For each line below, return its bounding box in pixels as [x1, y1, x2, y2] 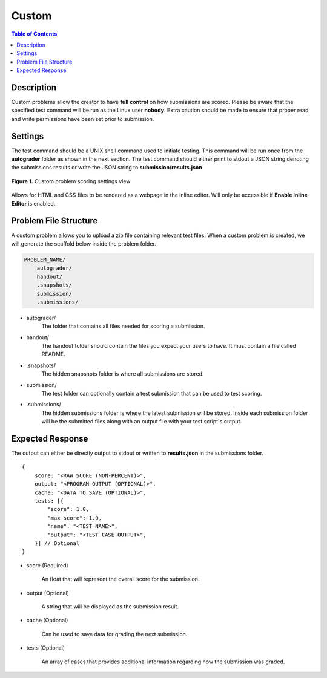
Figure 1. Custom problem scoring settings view [11, 177, 131, 184]
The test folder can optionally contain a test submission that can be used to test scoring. [41, 390, 262, 397]
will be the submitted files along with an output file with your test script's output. [41, 418, 242, 425]
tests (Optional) [26, 644, 65, 651]
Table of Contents [11, 30, 58, 37]
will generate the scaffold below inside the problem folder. [11, 240, 157, 247]
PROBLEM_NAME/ [24, 256, 66, 263]
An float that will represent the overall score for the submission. [41, 575, 200, 583]
